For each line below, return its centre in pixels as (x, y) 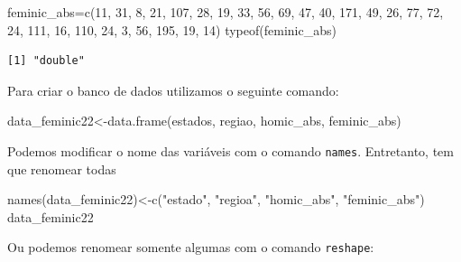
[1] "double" (46, 61)
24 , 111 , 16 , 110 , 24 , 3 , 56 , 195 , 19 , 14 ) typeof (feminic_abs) (172, 29)
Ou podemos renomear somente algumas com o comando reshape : (191, 247)
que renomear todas (62, 168)
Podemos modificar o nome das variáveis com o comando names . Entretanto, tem (230, 150)
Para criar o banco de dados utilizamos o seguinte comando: (173, 90)
